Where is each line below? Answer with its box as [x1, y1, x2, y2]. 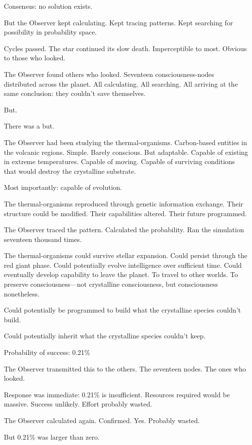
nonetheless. [4, 288, 40, 298]
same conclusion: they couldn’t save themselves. [4, 88, 146, 98]
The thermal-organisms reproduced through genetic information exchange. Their [4, 198, 243, 208]
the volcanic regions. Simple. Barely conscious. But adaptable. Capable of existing [4, 147, 248, 157]
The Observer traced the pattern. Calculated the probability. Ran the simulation [4, 224, 244, 235]
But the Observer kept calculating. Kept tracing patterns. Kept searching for [4, 17, 233, 27]
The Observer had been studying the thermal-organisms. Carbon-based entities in [4, 137, 247, 147]
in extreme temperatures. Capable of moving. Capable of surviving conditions [4, 156, 235, 167]
